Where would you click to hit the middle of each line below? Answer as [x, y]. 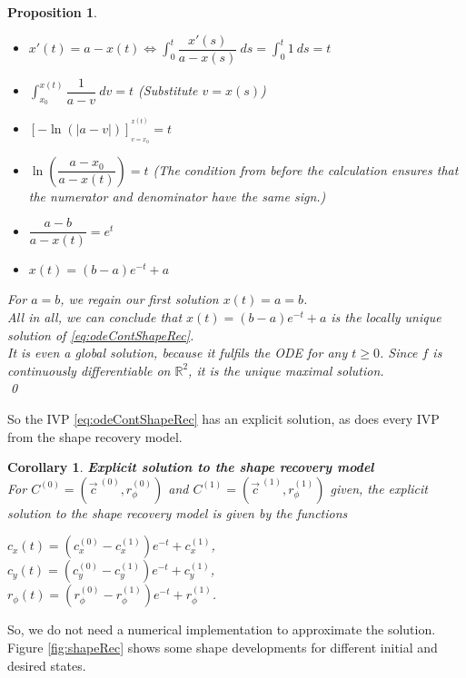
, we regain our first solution [139, 299]
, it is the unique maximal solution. [286, 370]
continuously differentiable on [89, 370]
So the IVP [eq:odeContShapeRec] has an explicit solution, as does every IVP [223, 419]
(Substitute [168, 90]
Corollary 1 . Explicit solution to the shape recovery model [191, 467]
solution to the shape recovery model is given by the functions [178, 512]
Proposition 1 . [52, 12]
